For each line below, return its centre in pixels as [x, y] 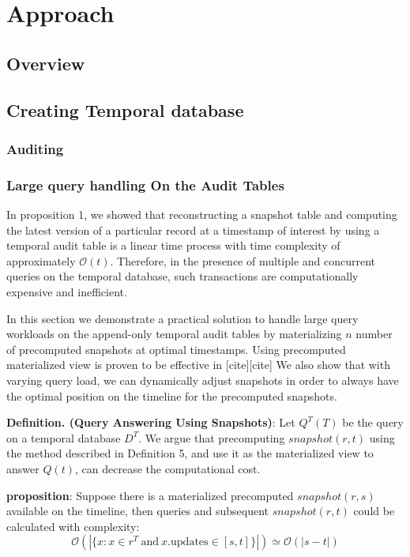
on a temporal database [64, 437]
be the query [373, 422]
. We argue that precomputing [212, 437]
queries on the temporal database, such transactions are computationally [182, 276]
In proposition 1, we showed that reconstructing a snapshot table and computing [202, 214]
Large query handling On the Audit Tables [145, 184]
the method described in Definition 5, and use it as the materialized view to [190, 453]
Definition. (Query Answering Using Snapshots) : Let [151, 422]
